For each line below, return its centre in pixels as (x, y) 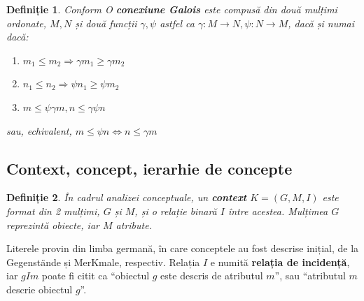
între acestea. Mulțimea (278, 211)
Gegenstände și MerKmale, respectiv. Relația (103, 262)
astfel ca (177, 23)
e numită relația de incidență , (280, 262)
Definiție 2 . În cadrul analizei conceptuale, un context (127, 197)
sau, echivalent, (39, 130)
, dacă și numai (321, 23)
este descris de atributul (212, 276)
